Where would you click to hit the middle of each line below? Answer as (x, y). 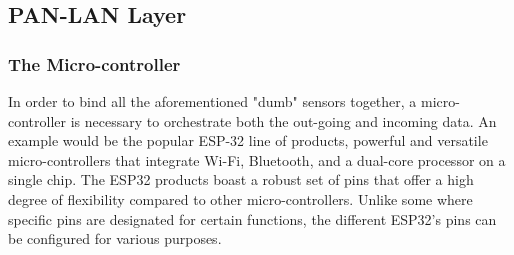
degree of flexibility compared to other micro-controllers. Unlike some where (240, 198)
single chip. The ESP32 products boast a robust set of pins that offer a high (241, 179)
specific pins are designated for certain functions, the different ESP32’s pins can (252, 218)
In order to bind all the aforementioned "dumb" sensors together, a (212, 101)
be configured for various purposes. (115, 238)
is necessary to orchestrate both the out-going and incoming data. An (283, 120)
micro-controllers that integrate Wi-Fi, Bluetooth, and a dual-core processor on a (257, 159)
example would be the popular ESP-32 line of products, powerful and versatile (248, 140)
